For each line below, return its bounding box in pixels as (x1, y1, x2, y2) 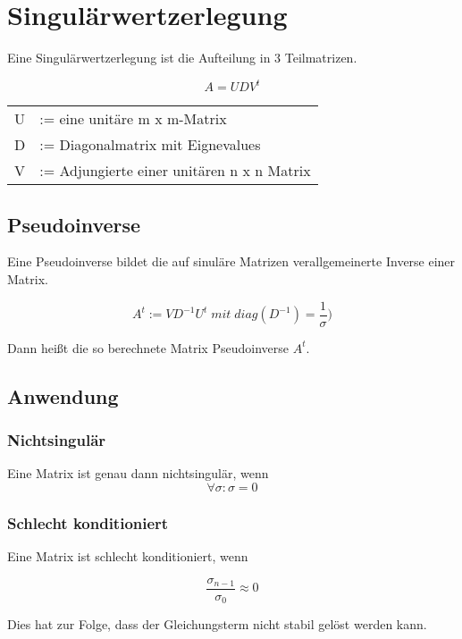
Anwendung (7, 382, 119, 409)
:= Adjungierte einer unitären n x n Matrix (39, 160, 311, 181)
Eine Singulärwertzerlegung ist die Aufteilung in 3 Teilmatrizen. (7, 48, 357, 67)
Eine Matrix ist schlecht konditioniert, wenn (7, 547, 248, 566)
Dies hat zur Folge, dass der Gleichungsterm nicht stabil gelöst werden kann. (7, 615, 427, 634)
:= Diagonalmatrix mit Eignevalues (39, 134, 261, 156)
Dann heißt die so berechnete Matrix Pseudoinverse (7, 338, 289, 357)
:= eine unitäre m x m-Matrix (39, 108, 227, 130)
